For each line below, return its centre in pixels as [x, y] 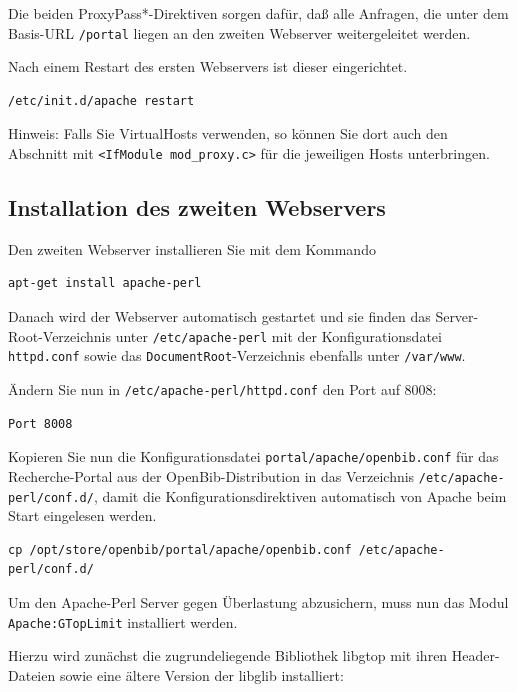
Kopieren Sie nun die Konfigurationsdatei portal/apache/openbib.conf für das [253, 456]
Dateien [32, 674]
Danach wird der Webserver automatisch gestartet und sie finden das [219, 316]
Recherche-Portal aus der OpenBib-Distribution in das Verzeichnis [211, 475]
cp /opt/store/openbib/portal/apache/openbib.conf [180, 549]
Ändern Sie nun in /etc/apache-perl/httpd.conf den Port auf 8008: [222, 388]
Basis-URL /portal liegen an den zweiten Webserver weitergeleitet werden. [239, 32]
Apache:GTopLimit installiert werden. [123, 621]
